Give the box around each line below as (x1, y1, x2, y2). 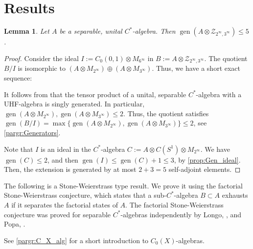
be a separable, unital (59, 26, 122, 36)
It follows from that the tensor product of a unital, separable (4, 89, 186, 99)
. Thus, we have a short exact (152, 63, 241, 73)
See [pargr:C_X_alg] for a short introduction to (4, 235, 149, 245)
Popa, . (4, 219, 25, 229)
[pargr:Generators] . (4, 127, 61, 138)
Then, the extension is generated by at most (4, 164, 137, 174)
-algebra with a (196, 89, 242, 99)
